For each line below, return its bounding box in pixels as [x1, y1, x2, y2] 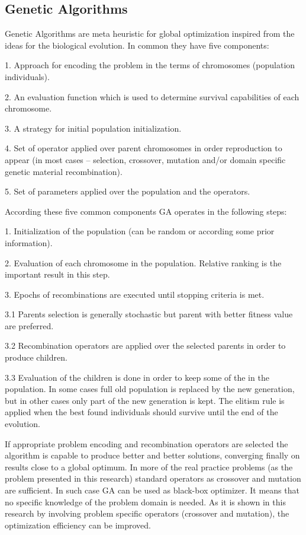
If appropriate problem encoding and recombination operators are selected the [5, 437, 288, 450]
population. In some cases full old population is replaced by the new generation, [5, 383, 295, 395]
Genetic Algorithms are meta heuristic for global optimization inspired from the [5, 27, 295, 40]
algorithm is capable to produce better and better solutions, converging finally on [5, 449, 300, 461]
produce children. [5, 351, 67, 364]
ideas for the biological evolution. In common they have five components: [5, 39, 269, 51]
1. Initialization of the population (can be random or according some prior [5, 225, 275, 237]
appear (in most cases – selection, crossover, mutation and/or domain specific [5, 153, 286, 165]
